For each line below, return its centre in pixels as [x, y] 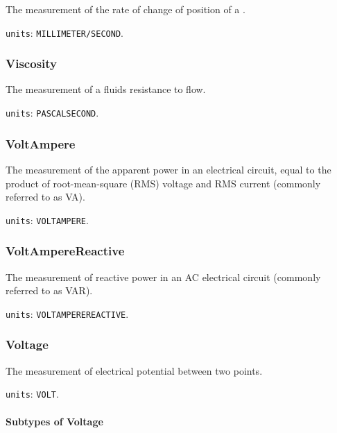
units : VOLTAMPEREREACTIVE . [67, 313]
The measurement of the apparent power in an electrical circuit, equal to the [168, 169]
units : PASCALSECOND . [52, 113]
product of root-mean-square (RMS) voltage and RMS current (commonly [163, 183]
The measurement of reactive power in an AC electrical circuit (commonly [163, 277]
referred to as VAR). [49, 290]
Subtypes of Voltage [54, 421]
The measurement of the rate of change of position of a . [126, 9]
